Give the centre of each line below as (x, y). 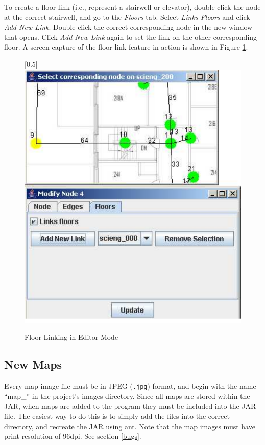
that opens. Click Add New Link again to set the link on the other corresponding (131, 37)
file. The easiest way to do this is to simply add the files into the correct (117, 416)
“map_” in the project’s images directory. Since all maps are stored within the (127, 396)
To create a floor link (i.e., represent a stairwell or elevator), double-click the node (132, 7)
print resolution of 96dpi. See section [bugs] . (73, 436)
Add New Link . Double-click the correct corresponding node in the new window (128, 27)
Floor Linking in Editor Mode (71, 337)
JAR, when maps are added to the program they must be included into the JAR (130, 406)
